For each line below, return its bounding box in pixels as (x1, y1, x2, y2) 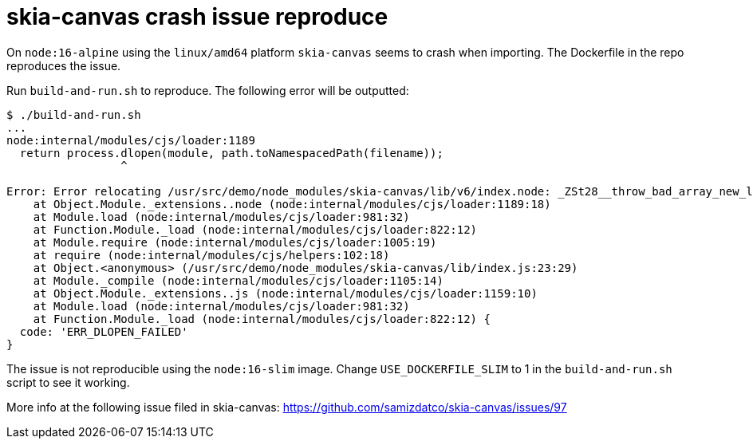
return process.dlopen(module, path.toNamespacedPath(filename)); (19, 146, 444, 159)
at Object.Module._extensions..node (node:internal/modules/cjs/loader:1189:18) (33, 197, 551, 211)
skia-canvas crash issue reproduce (6, 3, 388, 30)
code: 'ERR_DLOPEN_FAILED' (19, 325, 188, 338)
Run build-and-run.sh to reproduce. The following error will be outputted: (6, 83, 409, 97)
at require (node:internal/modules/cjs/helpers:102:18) (33, 248, 390, 262)
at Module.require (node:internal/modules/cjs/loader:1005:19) (33, 235, 437, 249)
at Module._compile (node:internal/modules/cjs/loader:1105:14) (33, 274, 444, 287)
